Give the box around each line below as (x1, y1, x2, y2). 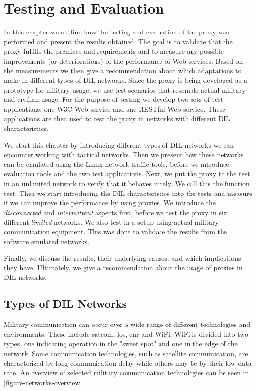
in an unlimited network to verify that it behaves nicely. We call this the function (4, 178, 250, 189)
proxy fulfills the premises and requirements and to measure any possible (4, 46, 224, 56)
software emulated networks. (4, 236, 90, 246)
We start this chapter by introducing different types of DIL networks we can (4, 139, 234, 150)
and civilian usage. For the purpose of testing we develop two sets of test (4, 94, 224, 104)
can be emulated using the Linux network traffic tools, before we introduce (4, 159, 229, 169)
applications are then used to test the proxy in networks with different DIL (4, 113, 230, 124)
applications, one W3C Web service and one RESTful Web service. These (4, 103, 225, 114)
